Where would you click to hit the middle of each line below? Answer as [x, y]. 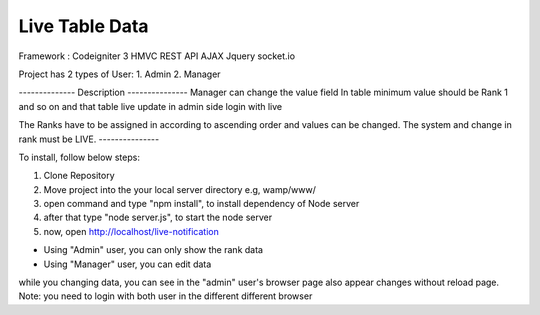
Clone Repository [79, 176]
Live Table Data [83, 26]
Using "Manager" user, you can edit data [127, 264]
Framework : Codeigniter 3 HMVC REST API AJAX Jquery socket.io [156, 56]
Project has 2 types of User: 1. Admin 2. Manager [119, 74]
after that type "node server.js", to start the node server [158, 217]
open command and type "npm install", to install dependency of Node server [201, 204]
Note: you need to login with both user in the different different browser [165, 296]
